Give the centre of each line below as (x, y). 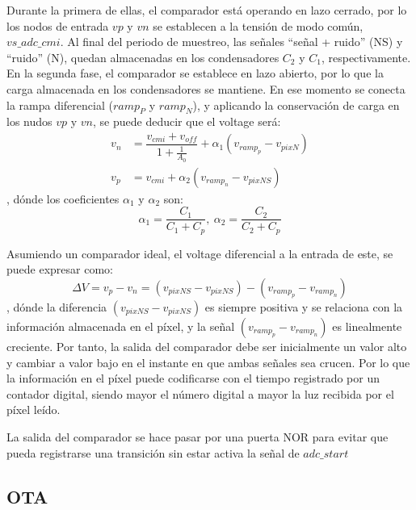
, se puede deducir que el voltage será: (187, 121)
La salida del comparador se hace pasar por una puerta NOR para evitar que (197, 436)
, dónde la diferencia (57, 306)
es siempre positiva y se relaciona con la (304, 306)
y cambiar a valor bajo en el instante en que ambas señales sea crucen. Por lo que (208, 362)
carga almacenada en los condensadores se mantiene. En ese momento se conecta (206, 88)
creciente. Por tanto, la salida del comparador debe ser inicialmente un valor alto (207, 346)
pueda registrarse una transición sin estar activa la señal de (153, 452)
